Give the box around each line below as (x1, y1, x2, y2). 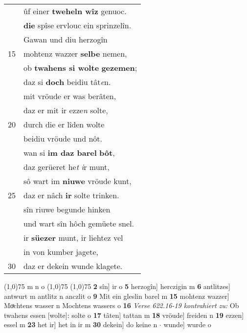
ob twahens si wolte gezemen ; (23, 62, 137, 73)
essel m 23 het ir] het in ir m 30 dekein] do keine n (4, 319, 157, 330)
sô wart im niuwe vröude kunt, (23, 175, 132, 187)
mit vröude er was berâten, (23, 90, 116, 102)
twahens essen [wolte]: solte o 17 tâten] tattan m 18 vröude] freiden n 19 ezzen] (4, 310, 244, 320)
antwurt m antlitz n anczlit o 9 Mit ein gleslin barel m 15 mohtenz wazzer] (4, 291, 229, 301)
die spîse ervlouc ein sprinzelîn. (23, 20, 132, 31)
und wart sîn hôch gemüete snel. (23, 218, 135, 229)
